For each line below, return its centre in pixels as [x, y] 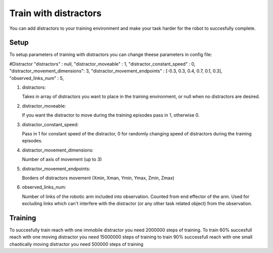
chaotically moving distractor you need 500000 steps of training [76, 244]
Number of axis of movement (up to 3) [62, 160]
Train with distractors [55, 13]
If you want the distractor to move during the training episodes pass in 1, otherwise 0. [111, 115]
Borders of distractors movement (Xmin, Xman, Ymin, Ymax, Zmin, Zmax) [98, 178]
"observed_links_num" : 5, [37, 78]
